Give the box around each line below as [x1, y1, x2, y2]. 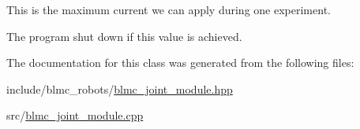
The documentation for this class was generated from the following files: [6, 54, 354, 71]
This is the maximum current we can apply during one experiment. [6, 2, 331, 17]
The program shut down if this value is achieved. [6, 28, 242, 44]
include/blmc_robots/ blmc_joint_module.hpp [6, 80, 233, 97]
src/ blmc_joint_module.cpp [6, 107, 144, 123]
